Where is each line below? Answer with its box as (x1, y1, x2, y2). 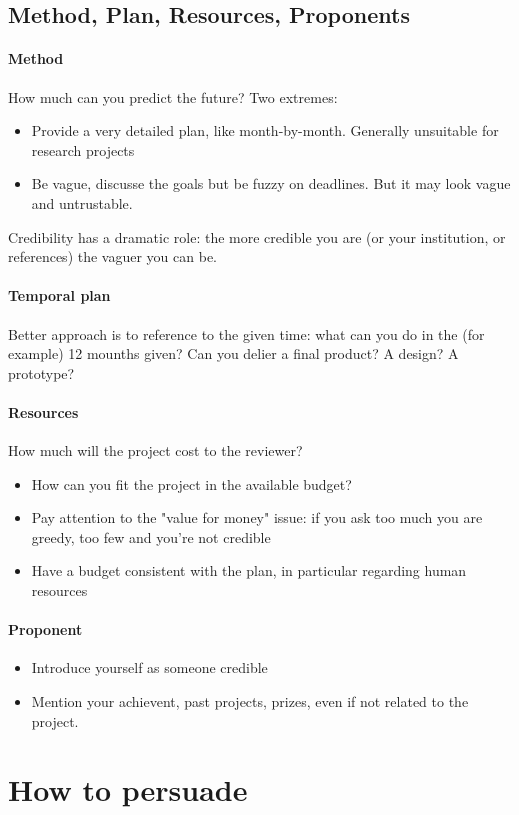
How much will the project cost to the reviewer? (8, 440, 303, 461)
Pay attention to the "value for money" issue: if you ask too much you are (31, 507, 483, 528)
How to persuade (8, 769, 248, 810)
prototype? (8, 362, 75, 383)
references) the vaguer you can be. (8, 246, 218, 267)
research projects (31, 139, 135, 160)
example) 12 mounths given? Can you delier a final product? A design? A (8, 343, 459, 364)
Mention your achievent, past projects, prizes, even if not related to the (31, 691, 469, 712)
